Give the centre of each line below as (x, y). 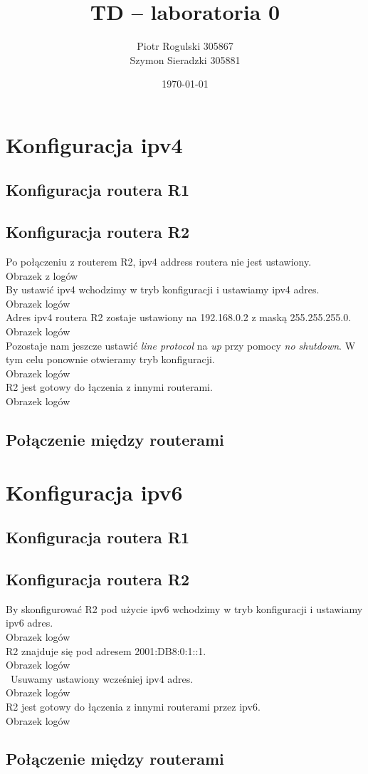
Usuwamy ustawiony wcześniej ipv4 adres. (102, 678)
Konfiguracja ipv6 (94, 492)
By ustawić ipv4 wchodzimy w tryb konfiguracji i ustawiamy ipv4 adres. (163, 289)
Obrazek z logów (42, 275)
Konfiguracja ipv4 (94, 144)
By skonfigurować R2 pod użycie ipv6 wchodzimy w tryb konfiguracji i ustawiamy (184, 608)
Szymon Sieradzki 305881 (185, 59)
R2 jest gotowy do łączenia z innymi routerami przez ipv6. (133, 706)
